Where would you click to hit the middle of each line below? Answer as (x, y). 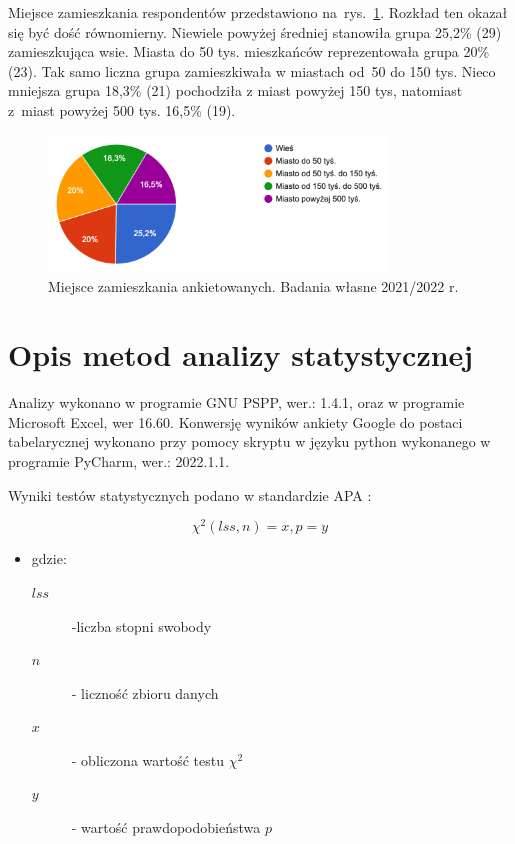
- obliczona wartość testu (148, 759)
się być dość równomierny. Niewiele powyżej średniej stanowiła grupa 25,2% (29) (255, 31)
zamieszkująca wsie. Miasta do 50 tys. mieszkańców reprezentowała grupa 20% (249, 51)
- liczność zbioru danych (145, 692)
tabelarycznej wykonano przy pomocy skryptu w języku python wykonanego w (249, 441)
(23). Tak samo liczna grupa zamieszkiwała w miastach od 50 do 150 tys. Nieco (252, 70)
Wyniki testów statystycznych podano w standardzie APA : (190, 494)
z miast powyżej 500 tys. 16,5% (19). (122, 109)
